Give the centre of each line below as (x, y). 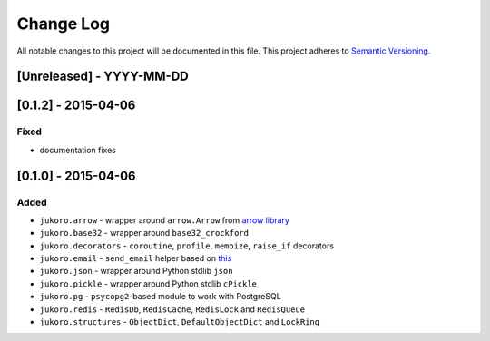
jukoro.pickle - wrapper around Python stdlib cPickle (148, 283)
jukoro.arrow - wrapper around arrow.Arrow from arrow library (165, 220)
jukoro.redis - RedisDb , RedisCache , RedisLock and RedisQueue (172, 309)
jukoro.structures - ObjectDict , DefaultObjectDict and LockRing (180, 322)
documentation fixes (78, 150)
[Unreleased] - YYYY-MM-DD (103, 77)
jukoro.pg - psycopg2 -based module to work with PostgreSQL (160, 297)
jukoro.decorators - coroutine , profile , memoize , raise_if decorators (187, 246)
